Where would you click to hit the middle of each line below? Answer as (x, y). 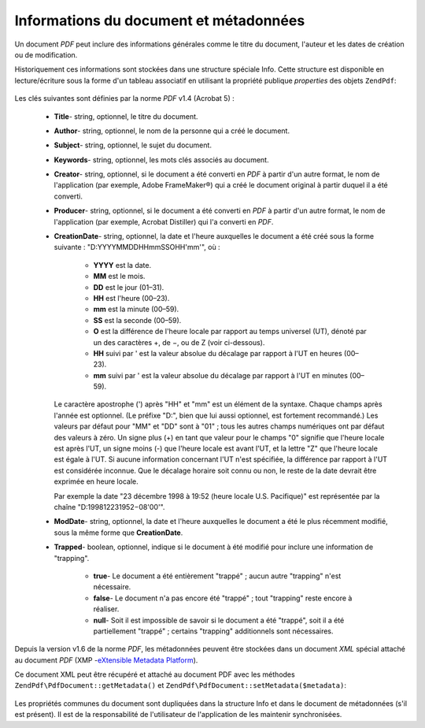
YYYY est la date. (122, 265)
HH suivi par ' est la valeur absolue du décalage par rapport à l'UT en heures (218, 353)
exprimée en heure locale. (96, 481)
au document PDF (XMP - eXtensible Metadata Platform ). (106, 660)
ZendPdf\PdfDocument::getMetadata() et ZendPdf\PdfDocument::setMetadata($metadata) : (180, 685)
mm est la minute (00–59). (136, 309)
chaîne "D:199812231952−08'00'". (109, 507)
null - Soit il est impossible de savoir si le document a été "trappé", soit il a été (219, 620)
